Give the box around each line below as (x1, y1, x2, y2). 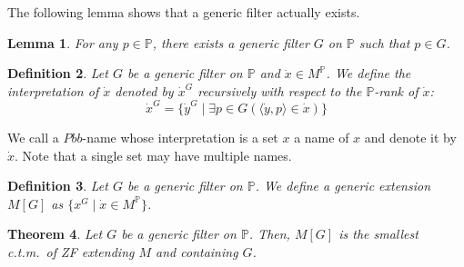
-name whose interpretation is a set (82, 128, 278, 147)
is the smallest (338, 224, 419, 243)
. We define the (326, 64, 411, 83)
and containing (156, 242, 238, 262)
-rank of (374, 81, 419, 100)
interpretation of (7, 81, 99, 100)
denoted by (115, 81, 174, 100)
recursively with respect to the (197, 81, 362, 100)
